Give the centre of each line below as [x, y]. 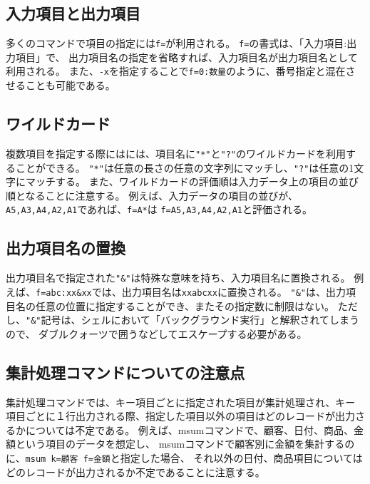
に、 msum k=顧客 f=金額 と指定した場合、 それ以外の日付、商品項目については [184, 458]
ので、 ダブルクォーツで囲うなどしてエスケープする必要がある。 [156, 333]
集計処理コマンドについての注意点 [125, 372]
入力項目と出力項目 [73, 13]
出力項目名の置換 [66, 248]
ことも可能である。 [70, 85]
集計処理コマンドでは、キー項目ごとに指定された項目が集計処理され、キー [181, 402]
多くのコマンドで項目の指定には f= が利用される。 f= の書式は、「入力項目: [176, 43]
